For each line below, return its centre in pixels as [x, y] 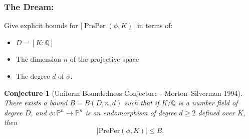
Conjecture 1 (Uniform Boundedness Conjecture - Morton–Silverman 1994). [123, 93]
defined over [216, 112]
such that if [142, 103]
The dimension [39, 59]
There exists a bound [36, 103]
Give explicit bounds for [41, 25]
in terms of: [155, 25]
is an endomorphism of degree [131, 112]
